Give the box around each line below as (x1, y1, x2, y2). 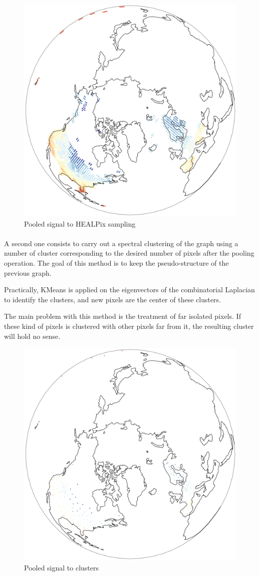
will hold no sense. (4, 330, 61, 341)
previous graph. (4, 267, 52, 278)
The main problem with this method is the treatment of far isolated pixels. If (4, 311, 241, 321)
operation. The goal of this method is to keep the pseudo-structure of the (4, 257, 229, 268)
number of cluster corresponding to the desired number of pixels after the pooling (4, 248, 254, 258)
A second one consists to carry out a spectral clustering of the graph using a (4, 238, 238, 248)
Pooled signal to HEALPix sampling (24, 218, 136, 229)
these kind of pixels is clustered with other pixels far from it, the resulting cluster (4, 320, 254, 331)
